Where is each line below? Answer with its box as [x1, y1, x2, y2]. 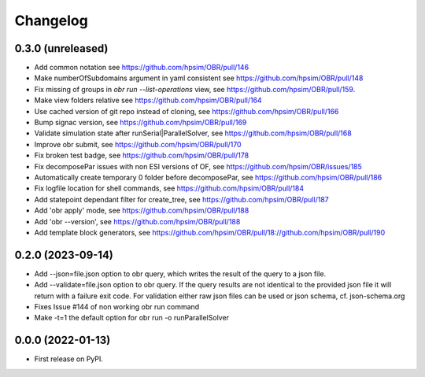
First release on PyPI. [34, 354, 104, 364]
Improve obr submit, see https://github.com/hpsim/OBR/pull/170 [34, 139, 242, 149]
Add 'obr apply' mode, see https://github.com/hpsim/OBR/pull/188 [34, 205, 249, 216]
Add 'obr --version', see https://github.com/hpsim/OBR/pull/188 [34, 216, 241, 226]
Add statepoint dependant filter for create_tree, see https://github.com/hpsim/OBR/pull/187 [34, 194, 330, 204]
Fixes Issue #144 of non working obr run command [34, 302, 200, 311]
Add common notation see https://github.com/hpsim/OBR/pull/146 [34, 63, 249, 72]
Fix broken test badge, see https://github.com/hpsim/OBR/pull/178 [34, 150, 249, 161]
